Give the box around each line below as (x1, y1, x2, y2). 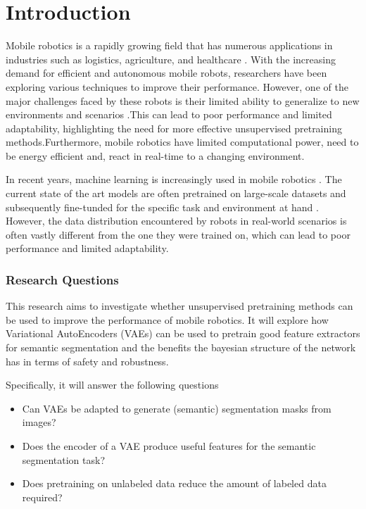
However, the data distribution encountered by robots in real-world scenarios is (6, 213, 347, 228)
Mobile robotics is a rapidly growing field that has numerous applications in (6, 38, 333, 53)
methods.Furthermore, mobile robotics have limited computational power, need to (6, 134, 359, 149)
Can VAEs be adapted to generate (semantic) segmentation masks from (22, 401, 332, 415)
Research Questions (6, 270, 119, 288)
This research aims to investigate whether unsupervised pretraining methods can (6, 299, 353, 313)
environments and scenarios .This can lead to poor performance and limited (6, 107, 332, 122)
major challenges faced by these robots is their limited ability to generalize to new (6, 93, 360, 108)
